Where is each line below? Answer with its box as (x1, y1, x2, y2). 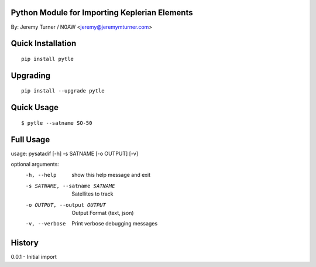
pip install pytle (21, 56, 74, 62)
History (11, 238, 39, 248)
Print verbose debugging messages (71, 220, 158, 227)
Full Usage (11, 135, 50, 145)
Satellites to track (71, 190, 114, 197)
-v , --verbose (25, 220, 66, 227)
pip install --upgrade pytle (21, 88, 105, 94)
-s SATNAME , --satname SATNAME (25, 182, 115, 189)
